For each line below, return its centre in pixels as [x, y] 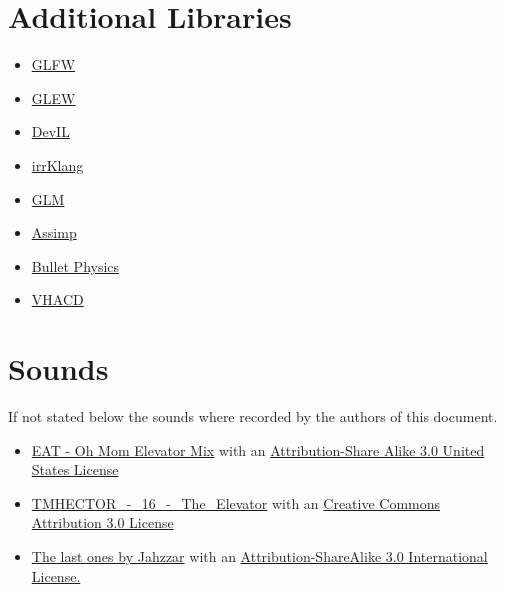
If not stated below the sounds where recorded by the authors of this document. [253, 416]
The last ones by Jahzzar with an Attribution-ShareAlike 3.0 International [259, 555]
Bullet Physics [75, 265]
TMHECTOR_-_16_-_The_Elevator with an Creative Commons [236, 502]
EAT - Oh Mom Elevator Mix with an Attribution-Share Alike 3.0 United [258, 449]
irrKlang [57, 164]
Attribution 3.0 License [102, 522]
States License [75, 469]
